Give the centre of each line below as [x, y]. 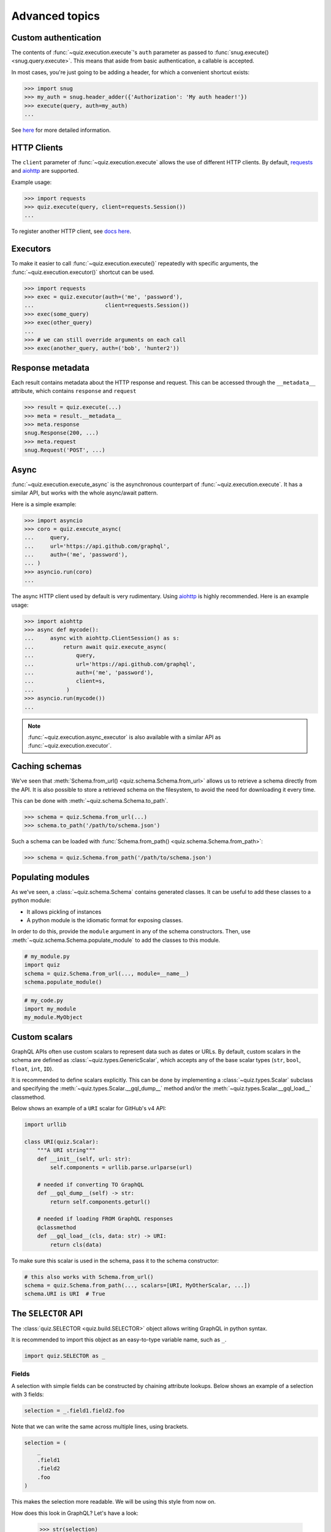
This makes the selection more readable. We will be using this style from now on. [114, 1502]
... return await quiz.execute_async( [95, 647]
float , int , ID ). [32, 1069]
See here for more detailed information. [61, 130]
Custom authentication [56, 38]
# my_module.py [47, 956]
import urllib [45, 1125]
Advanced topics [56, 16]
